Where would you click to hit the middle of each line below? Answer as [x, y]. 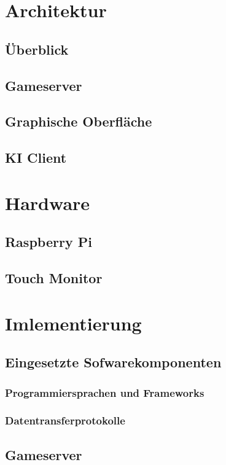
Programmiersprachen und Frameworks [105, 392]
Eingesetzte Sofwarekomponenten [113, 362]
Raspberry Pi [49, 242]
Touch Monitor [54, 278]
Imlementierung [73, 323]
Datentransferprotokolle [65, 420]
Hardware [48, 202]
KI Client [36, 158]
